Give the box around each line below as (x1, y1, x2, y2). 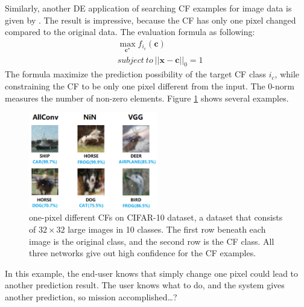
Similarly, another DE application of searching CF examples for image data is (5, 2, 292, 14)
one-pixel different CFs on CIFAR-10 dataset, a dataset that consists (29, 211, 283, 224)
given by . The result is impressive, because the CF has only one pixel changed (5, 13, 296, 26)
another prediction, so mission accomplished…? (5, 290, 177, 303)
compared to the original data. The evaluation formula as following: (5, 25, 255, 38)
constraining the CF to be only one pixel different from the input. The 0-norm (5, 80, 294, 92)
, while (274, 68, 300, 80)
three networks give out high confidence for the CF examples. (29, 247, 256, 259)
